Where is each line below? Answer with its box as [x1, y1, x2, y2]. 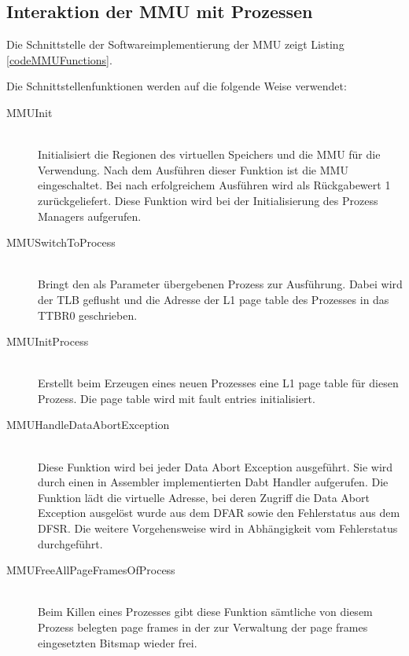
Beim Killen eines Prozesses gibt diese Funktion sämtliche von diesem [38, 603, 373, 620]
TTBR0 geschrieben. [38, 306, 138, 323]
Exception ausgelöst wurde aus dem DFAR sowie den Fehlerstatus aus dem [38, 504, 400, 521]
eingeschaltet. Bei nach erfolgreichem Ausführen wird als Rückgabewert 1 [38, 177, 391, 193]
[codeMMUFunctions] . [6, 51, 112, 68]
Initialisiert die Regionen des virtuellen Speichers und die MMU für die [38, 146, 381, 163]
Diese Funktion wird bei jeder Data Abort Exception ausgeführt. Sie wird [38, 458, 393, 475]
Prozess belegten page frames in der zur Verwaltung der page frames [38, 619, 368, 636]
